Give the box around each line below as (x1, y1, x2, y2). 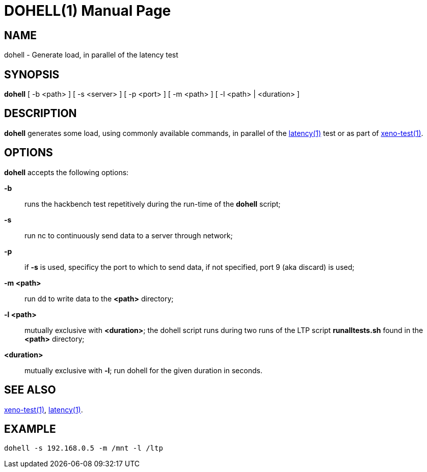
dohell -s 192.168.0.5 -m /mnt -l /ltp (4, 444, 163, 453)
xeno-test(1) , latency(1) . (4, 405, 83, 414)
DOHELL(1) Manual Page (4, 2, 171, 19)
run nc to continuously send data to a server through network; (24, 231, 233, 240)
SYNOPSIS (4, 68, 60, 81)
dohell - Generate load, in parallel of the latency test (4, 50, 178, 60)
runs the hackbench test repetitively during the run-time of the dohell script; (24, 199, 281, 208)
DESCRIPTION (4, 107, 77, 120)
